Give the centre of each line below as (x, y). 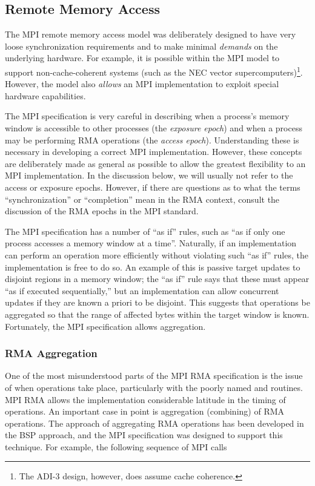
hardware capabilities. (45, 95)
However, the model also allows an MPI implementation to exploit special (142, 84)
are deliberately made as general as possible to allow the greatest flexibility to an (155, 163)
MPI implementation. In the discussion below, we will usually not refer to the (149, 175)
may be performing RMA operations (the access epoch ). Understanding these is (152, 140)
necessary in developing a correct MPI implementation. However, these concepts (154, 152)
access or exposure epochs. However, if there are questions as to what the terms (153, 187)
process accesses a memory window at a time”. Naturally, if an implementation (151, 243)
